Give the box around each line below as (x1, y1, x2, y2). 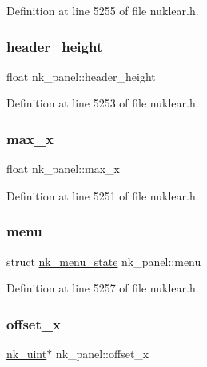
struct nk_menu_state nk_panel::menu (6, 252, 201, 269)
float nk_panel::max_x (6, 160, 120, 177)
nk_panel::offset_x (55, 345, 149, 362)
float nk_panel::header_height (6, 67, 156, 84)
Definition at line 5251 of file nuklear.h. (6, 187, 199, 204)
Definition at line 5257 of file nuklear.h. (6, 280, 199, 296)
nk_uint (6, 345, 47, 362)
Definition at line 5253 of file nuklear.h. (6, 95, 199, 111)
